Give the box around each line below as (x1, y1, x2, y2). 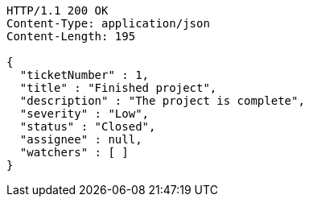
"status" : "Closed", (19, 120, 156, 133)
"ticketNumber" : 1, (19, 68, 150, 81)
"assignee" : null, (19, 133, 142, 146)
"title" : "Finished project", (19, 81, 217, 94)
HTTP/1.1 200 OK (6, 4, 109, 17)
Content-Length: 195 (6, 30, 136, 43)
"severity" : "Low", (19, 107, 150, 120)
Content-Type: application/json (6, 17, 210, 30)
